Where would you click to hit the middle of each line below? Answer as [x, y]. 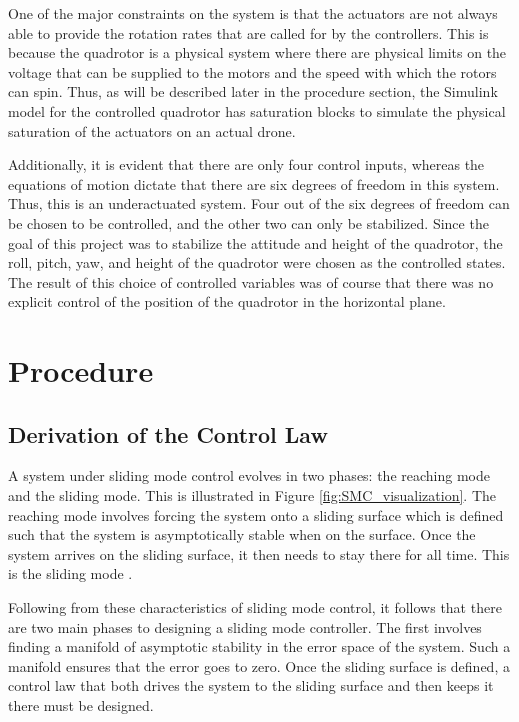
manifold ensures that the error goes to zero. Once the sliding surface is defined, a [259, 665]
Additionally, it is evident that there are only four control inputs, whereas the [246, 164]
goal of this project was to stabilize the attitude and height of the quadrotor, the [255, 242]
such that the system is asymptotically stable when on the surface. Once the [242, 534]
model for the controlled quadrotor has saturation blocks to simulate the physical [257, 110]
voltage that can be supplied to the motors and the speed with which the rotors [252, 71]
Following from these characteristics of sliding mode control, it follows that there [255, 607]
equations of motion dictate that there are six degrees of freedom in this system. [254, 183]
